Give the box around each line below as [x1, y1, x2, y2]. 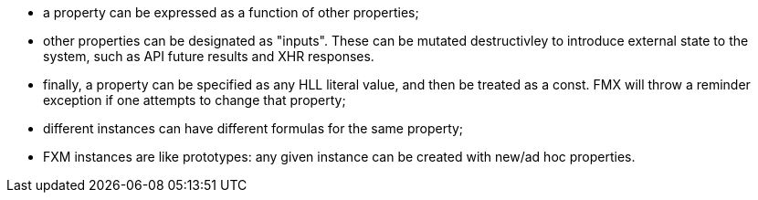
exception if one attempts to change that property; [43, 92, 346, 108]
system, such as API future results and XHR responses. [43, 48, 374, 64]
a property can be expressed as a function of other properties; [43, 5, 419, 20]
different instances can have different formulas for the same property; [43, 121, 464, 136]
